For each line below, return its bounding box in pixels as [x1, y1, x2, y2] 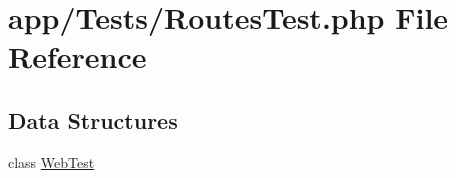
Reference [8, 36, 147, 77]
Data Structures [8, 104, 178, 135]
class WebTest [8, 151, 95, 172]
